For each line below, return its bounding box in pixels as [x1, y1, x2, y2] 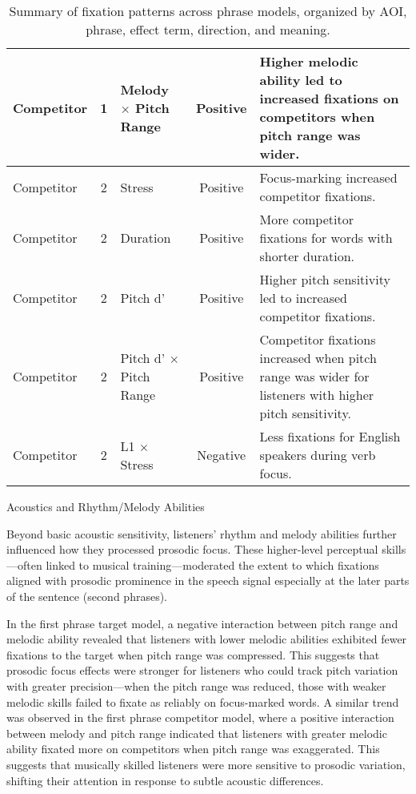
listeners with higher [259, 385, 374, 404]
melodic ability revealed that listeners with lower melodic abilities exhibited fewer [6, 631, 407, 647]
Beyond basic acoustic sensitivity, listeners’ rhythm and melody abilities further [6, 525, 397, 542]
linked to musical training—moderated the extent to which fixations [46, 556, 379, 573]
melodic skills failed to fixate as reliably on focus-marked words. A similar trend [6, 693, 399, 710]
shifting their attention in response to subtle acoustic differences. [6, 772, 324, 788]
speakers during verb [259, 445, 376, 464]
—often [6, 556, 42, 573]
